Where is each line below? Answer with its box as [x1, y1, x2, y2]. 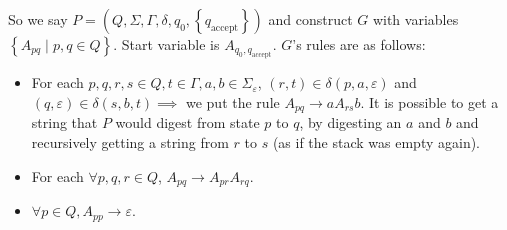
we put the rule [185, 92, 280, 112]
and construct [268, 9, 353, 29]
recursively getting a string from [31, 132, 229, 153]
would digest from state [115, 112, 260, 133]
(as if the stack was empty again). [272, 132, 480, 153]
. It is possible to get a [360, 92, 499, 112]
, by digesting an [299, 112, 402, 133]
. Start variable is [113, 34, 220, 54]
